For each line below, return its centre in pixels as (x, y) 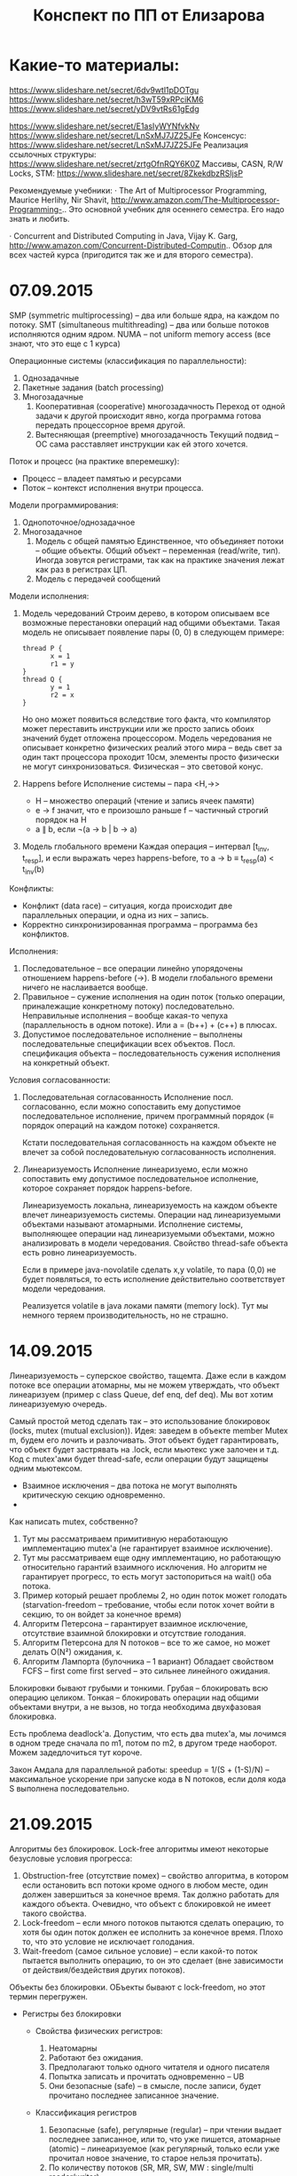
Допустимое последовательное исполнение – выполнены (132, 1034)
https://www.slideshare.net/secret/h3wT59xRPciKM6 (106, 99)
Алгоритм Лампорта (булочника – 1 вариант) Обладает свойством (148, 1662)
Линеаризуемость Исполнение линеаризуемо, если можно (135, 1169)
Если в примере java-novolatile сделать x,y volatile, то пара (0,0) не (149, 1270)
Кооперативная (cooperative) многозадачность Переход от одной (160, 406)
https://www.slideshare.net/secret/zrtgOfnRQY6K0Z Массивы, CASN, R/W (146, 163)
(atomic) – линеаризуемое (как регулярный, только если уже (164, 2148)
